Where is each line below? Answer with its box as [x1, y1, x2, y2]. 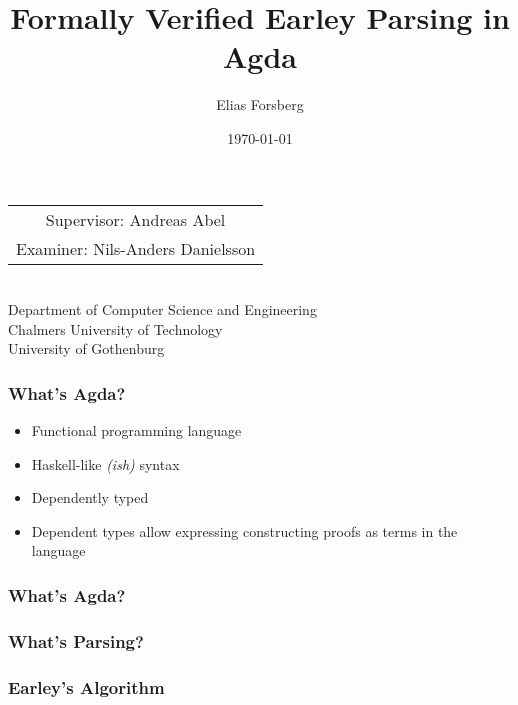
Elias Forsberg [216, 94, 304, 115]
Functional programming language [31, 420, 242, 441]
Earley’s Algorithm [8, 674, 165, 699]
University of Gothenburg [8, 338, 165, 359]
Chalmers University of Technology [8, 318, 223, 339]
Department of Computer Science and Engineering [8, 299, 317, 320]
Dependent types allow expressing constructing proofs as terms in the [31, 520, 458, 541]
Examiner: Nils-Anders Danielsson [16, 236, 256, 260]
